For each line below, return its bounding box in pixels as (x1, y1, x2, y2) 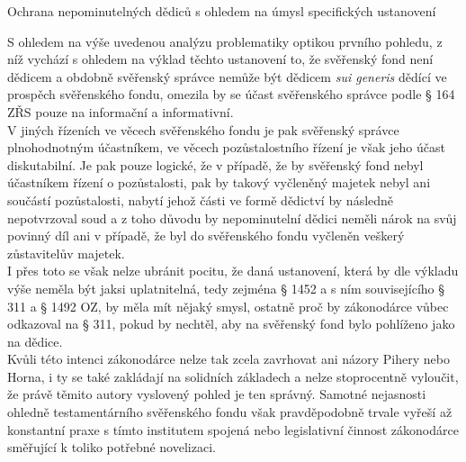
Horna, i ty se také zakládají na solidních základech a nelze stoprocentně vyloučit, (7, 367, 459, 385)
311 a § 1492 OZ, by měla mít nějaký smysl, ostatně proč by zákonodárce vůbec (7, 296, 449, 315)
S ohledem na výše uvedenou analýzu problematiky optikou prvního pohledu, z (7, 32, 443, 50)
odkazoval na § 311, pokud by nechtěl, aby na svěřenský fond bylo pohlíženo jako (7, 314, 455, 333)
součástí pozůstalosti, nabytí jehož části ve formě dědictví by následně (7, 190, 394, 209)
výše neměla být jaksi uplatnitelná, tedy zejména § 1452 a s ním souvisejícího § (7, 278, 445, 297)
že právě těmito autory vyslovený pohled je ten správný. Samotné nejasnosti (7, 385, 426, 403)
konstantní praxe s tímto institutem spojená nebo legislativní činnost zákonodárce (7, 420, 459, 439)
